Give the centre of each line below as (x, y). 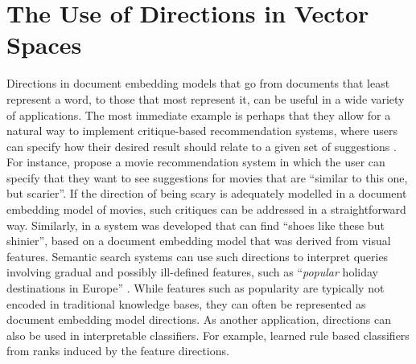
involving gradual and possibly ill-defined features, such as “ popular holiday (192, 272)
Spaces (44, 45)
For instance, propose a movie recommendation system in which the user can (196, 162)
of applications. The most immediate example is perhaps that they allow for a (199, 115)
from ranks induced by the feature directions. (118, 351)
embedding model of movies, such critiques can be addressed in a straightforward (206, 209)
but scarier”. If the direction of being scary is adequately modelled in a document (207, 193)
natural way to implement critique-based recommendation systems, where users (202, 131)
